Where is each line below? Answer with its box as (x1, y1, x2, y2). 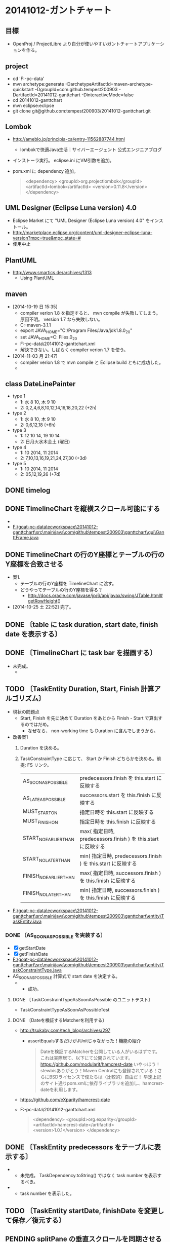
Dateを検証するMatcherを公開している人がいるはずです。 (40, 1048, 160, 1055)
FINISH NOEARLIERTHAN (22, 872, 75, 881)
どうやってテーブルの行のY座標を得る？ (20, 587, 103, 593)
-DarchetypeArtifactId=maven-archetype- (65, 81, 153, 87)
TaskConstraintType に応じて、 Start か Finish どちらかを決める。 (20, 756, 157, 762)
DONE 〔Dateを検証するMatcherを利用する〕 (12, 1017, 107, 1023)
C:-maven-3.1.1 (20, 322, 51, 328)
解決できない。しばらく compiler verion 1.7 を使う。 (20, 347, 129, 353)
